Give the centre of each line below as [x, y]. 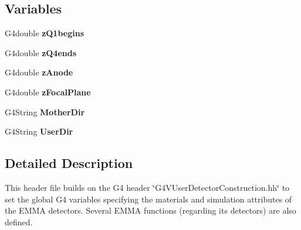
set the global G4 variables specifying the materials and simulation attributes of [148, 199]
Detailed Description [69, 163]
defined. [19, 222]
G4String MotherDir [45, 111]
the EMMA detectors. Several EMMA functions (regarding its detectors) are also [150, 210]
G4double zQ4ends [41, 52]
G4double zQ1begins [45, 33]
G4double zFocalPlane [48, 92]
